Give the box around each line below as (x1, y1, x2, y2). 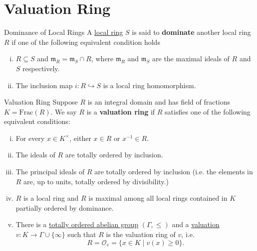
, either (69, 132, 91, 143)
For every (15, 132, 45, 143)
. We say (50, 106, 77, 117)
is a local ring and (23, 193, 79, 203)
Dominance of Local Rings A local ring (4, 27, 123, 37)
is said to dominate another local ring (132, 27, 251, 37)
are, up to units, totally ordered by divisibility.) (23, 176, 169, 186)
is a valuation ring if (86, 106, 155, 117)
